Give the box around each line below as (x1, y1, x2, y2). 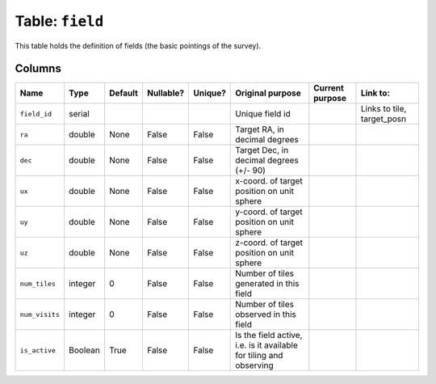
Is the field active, (235, 330, 303, 341)
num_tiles (19, 279, 57, 288)
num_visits (19, 310, 61, 319)
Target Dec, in (235, 145, 289, 156)
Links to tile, (360, 103, 407, 115)
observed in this (235, 309, 296, 320)
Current (313, 82, 345, 94)
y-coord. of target (235, 206, 303, 217)
